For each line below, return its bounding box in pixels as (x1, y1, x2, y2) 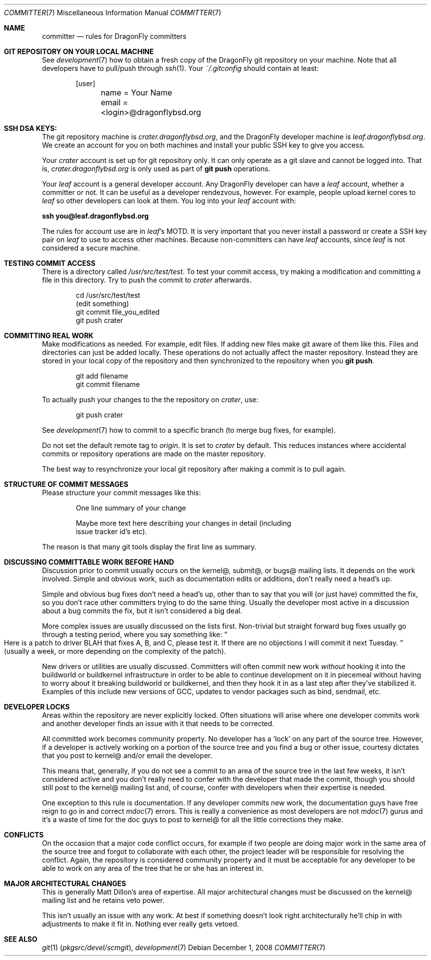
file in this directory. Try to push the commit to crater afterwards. (42, 276, 251, 284)
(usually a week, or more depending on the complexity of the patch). (4, 647, 226, 655)
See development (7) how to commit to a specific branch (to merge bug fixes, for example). (42, 426, 336, 434)
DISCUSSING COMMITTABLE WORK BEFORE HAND (4, 558, 174, 566)
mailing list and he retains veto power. (42, 896, 164, 904)
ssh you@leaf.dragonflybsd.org (42, 212, 149, 220)
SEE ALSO (4, 935, 37, 943)
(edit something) (76, 299, 129, 308)
